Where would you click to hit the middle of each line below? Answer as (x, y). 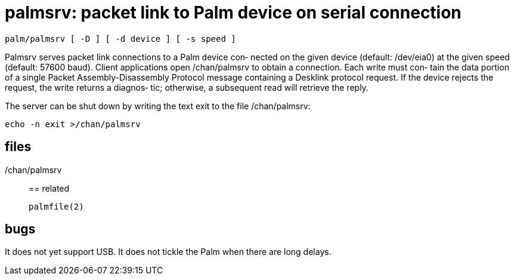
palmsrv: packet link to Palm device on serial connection (233, 13)
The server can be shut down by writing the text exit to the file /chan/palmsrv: (158, 106)
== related (49, 188)
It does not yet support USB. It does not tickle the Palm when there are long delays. (168, 252)
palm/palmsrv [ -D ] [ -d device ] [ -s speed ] (120, 39)
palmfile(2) (56, 206)
